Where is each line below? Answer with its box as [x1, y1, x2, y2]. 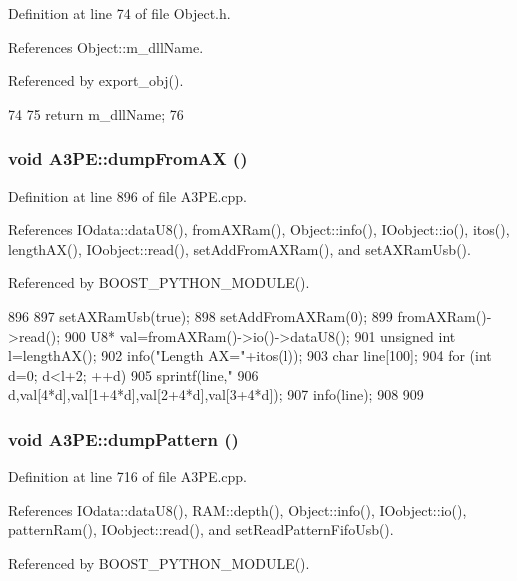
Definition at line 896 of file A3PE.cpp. [8, 185, 248, 206]
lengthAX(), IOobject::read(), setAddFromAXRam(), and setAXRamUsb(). [8, 238, 471, 259]
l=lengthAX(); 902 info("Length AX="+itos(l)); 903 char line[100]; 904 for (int [8, 345, 492, 366]
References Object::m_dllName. [8, 36, 204, 57]
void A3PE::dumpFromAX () [8, 146, 248, 171]
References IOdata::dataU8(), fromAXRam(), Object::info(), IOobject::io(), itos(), [8, 219, 510, 240]
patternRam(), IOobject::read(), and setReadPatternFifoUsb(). [8, 519, 394, 540]
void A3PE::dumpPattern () [8, 426, 239, 451]
